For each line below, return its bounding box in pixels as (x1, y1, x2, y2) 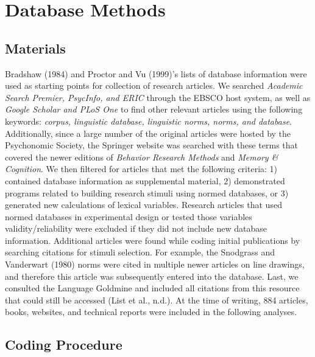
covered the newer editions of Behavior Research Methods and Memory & (5, 150, 278, 163)
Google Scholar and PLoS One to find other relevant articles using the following (5, 103, 303, 116)
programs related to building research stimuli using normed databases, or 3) (5, 186, 289, 199)
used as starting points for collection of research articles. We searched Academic (5, 79, 303, 92)
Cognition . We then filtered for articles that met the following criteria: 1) (5, 162, 278, 175)
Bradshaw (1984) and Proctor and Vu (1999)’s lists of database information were (5, 67, 307, 80)
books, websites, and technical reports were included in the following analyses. (5, 305, 297, 318)
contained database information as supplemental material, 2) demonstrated (5, 174, 285, 187)
